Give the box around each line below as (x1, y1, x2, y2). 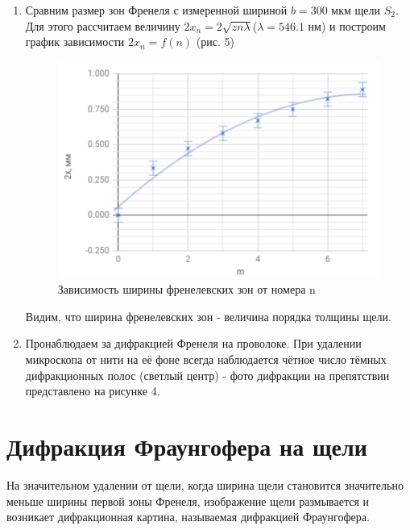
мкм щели (331, 2, 380, 18)
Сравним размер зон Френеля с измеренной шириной (25, 2, 288, 18)
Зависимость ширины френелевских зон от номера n (57, 281, 316, 298)
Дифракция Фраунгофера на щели (6, 429, 367, 462)
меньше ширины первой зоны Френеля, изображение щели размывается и (6, 492, 370, 509)
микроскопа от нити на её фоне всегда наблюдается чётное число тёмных (25, 351, 387, 367)
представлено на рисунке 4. (25, 382, 160, 399)
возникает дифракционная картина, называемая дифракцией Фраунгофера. (6, 508, 370, 525)
